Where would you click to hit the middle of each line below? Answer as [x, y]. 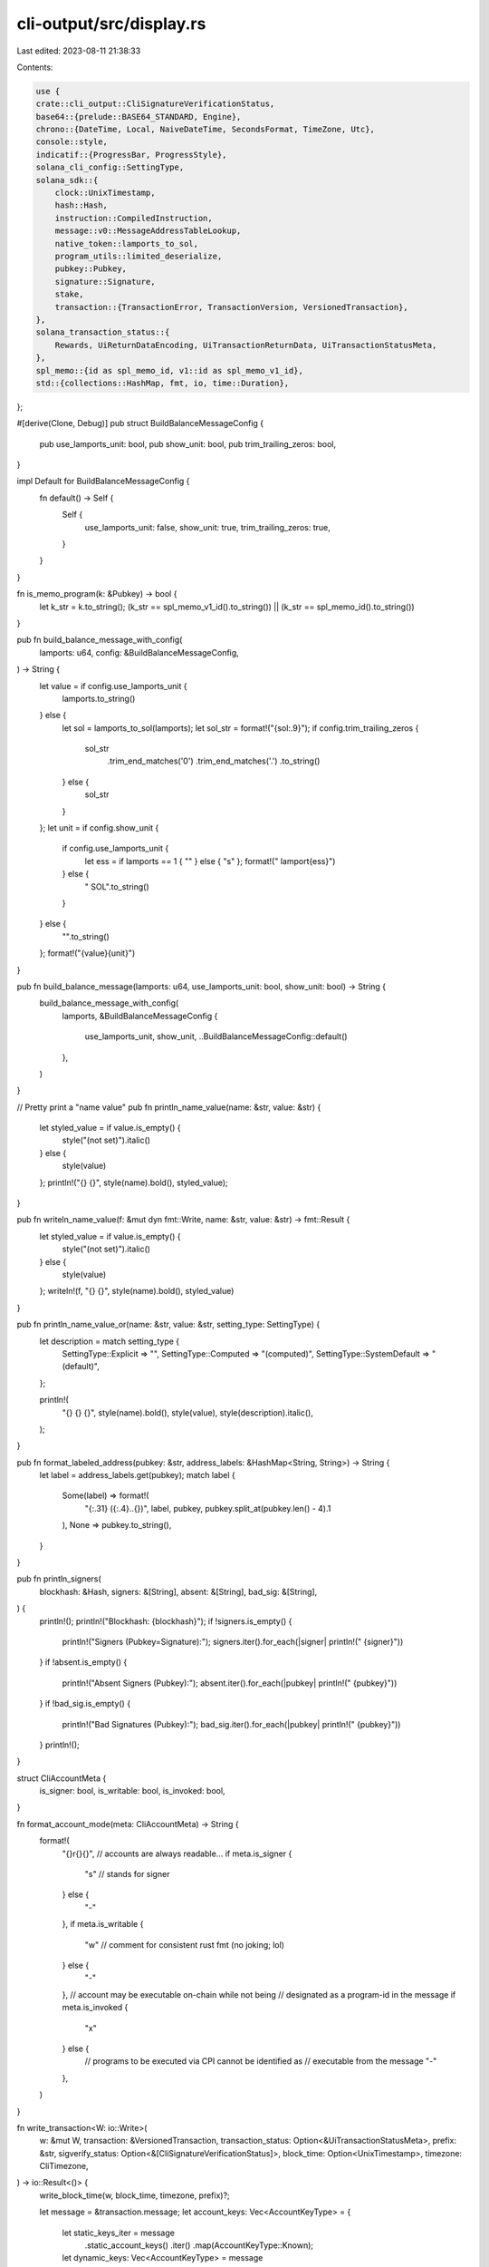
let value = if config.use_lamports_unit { [113, 686]
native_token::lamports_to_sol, [127, 243]
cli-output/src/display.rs [111, 24]
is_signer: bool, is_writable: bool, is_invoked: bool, [132, 1791]
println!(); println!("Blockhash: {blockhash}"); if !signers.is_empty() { [166, 1621]
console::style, [72, 142]
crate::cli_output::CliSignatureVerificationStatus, [155, 104]
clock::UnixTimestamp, [105, 193]
